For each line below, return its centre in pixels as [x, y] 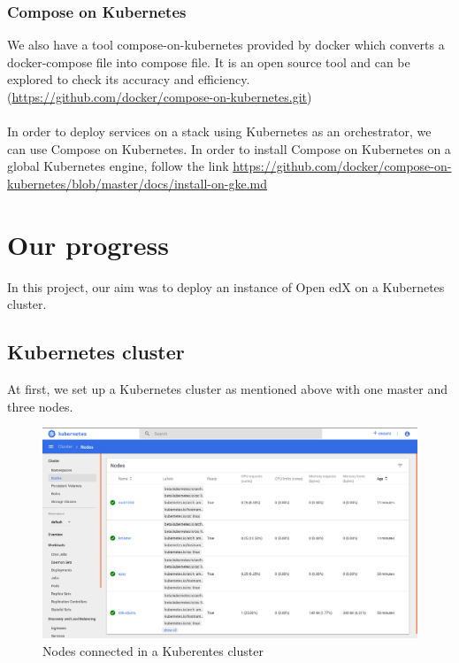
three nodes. [40, 406]
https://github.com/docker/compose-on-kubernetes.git [160, 96]
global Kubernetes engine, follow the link [118, 166]
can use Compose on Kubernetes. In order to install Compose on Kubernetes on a [229, 148]
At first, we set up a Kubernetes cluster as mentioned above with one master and [227, 389]
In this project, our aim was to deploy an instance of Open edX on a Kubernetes [226, 286]
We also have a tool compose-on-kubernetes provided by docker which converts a [226, 45]
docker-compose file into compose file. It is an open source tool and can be [209, 62]
